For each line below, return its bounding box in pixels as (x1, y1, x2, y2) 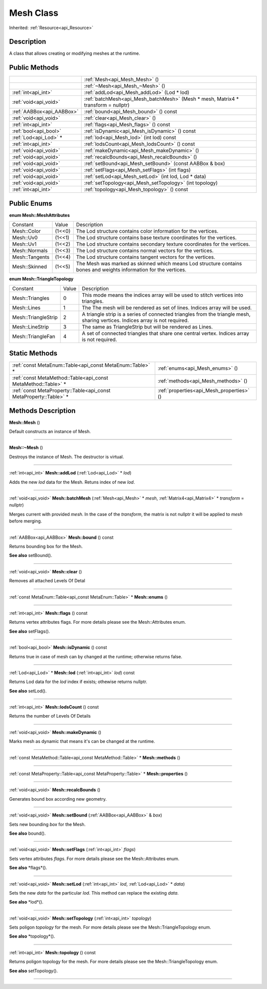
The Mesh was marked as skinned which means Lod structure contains (76, 260, 242, 267)
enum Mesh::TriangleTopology (9, 276, 74, 282)
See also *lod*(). (9, 899, 44, 905)
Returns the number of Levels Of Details (9, 713, 91, 719)
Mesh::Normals (12, 247, 48, 254)
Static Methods (9, 349, 58, 358)
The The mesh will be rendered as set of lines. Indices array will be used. (82, 304, 252, 311)
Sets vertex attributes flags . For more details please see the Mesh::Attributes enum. (9, 856, 180, 861)
